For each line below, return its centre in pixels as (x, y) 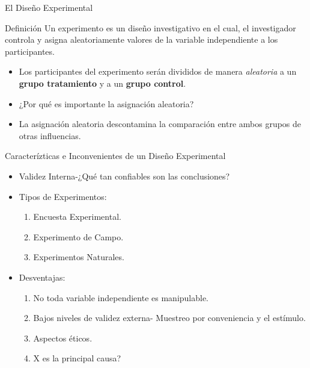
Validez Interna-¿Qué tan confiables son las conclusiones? (124, 176)
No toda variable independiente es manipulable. (121, 297)
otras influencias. (50, 135)
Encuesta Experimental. (77, 217)
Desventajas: (42, 277)
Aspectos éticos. (63, 338)
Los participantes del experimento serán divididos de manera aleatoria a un (158, 71)
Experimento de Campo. (78, 236)
